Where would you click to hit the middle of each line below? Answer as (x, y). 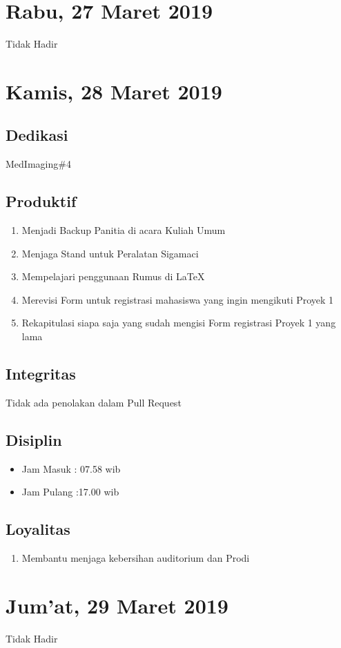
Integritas (41, 374)
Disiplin (34, 439)
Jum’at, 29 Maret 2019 (117, 605)
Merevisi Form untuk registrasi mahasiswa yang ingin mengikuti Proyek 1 (178, 299)
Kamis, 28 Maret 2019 (114, 91)
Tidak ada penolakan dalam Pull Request (94, 402)
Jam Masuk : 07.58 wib (71, 468)
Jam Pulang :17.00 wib (70, 492)
